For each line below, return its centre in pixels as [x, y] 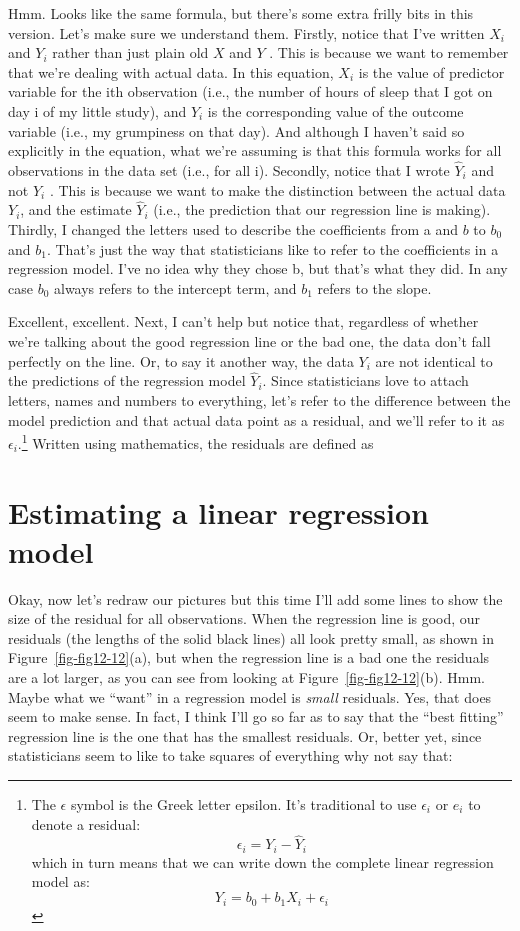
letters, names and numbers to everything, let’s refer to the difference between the [259, 399]
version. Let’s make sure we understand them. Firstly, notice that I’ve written [246, 32]
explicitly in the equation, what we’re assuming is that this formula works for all [255, 150]
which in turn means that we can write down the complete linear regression [262, 861]
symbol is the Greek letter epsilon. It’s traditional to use [243, 804]
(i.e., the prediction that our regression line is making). [322, 209]
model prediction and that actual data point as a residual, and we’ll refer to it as [256, 419]
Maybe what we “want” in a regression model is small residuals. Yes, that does [250, 696]
